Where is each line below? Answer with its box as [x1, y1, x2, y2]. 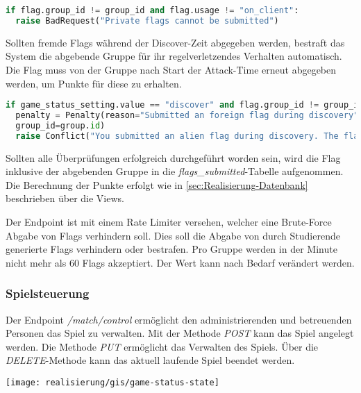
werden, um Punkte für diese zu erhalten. [6, 76, 182, 90]
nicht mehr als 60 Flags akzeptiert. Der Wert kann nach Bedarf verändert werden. [6, 255, 355, 269]
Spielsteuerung [6, 285, 90, 302]
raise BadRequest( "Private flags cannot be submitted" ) [15, 15, 279, 26]
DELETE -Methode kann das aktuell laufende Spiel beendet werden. [6, 353, 295, 367]
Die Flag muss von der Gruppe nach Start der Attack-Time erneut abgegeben [6, 62, 337, 76]
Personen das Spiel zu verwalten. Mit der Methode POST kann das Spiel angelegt [6, 326, 354, 340]
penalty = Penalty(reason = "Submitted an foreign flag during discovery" [15, 110, 359, 120]
